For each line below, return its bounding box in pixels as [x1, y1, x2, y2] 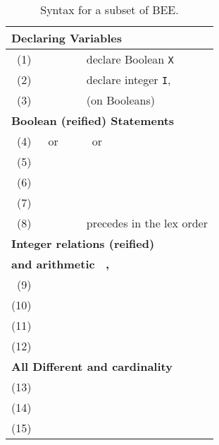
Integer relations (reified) [11, 235, 155, 251]
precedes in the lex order [86, 215, 208, 231]
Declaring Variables [11, 30, 122, 46]
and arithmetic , [11, 256, 110, 272]
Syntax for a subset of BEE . [40, 1, 179, 18]
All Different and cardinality [11, 358, 173, 374]
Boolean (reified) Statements [11, 112, 175, 129]
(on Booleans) [86, 92, 155, 108]
